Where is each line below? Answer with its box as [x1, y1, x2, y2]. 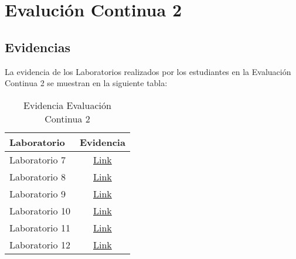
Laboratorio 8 [9, 169, 66, 183]
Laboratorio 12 [9, 237, 70, 251]
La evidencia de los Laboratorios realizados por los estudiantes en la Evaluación [5, 65, 291, 77]
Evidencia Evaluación [23, 98, 111, 112]
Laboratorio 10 [9, 203, 70, 217]
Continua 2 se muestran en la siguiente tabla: [5, 77, 168, 89]
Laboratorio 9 [9, 186, 66, 200]
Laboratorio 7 [9, 152, 66, 166]
